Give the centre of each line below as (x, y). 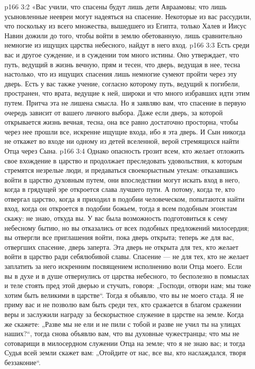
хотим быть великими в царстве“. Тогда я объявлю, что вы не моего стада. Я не (124, 295)
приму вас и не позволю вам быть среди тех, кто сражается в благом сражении (123, 304)
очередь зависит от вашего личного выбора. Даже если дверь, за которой (114, 112)
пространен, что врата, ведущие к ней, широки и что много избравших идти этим (127, 93)
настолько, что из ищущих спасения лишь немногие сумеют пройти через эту (121, 74)
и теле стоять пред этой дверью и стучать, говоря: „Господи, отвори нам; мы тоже (128, 285)
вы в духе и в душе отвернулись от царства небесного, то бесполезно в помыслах (127, 276)
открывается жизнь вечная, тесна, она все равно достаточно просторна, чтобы (121, 122)
